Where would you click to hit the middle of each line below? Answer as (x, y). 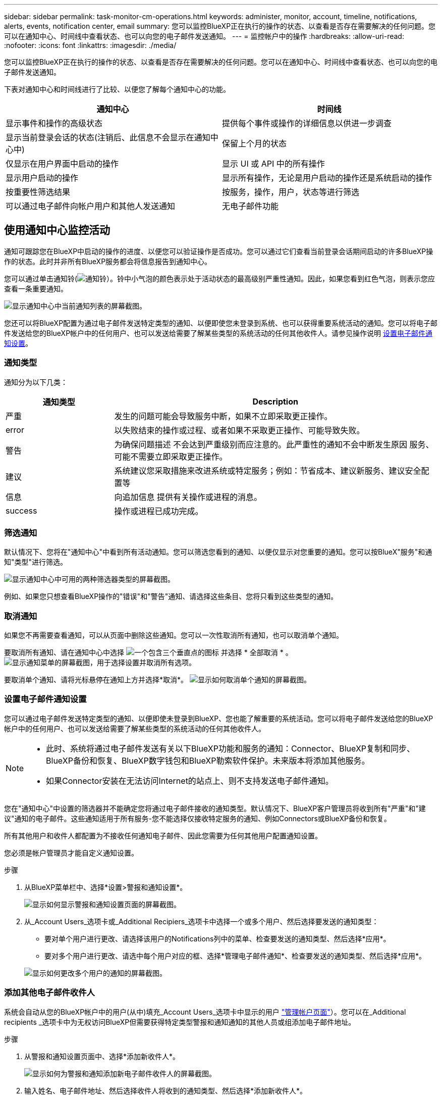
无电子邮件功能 (251, 206)
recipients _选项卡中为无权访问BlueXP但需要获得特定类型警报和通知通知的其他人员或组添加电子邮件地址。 (180, 1022)
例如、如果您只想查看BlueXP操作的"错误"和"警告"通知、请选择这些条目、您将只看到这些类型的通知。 (171, 596)
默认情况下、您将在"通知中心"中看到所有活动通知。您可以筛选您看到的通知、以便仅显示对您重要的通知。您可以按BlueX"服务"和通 (218, 552)
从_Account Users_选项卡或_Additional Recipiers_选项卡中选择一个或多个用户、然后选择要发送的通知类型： (202, 921)
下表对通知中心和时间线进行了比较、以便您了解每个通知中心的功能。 (117, 89)
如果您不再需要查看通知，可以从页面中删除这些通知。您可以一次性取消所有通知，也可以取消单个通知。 (174, 635)
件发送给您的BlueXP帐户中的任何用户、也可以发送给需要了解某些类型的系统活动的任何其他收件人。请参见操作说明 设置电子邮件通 (218, 333)
